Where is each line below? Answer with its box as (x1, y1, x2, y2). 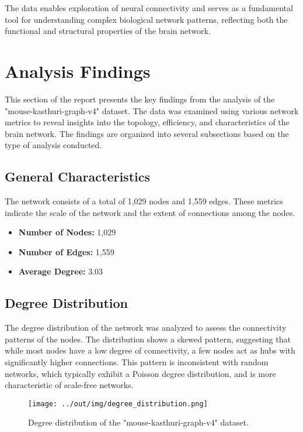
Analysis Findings (5, 59, 151, 83)
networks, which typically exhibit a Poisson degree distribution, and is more (5, 367, 276, 379)
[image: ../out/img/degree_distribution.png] (28, 399, 208, 408)
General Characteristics (5, 167, 150, 186)
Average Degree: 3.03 (18, 265, 103, 277)
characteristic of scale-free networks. (5, 379, 134, 391)
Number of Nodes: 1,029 (18, 226, 116, 238)
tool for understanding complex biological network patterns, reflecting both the (5, 13, 288, 25)
